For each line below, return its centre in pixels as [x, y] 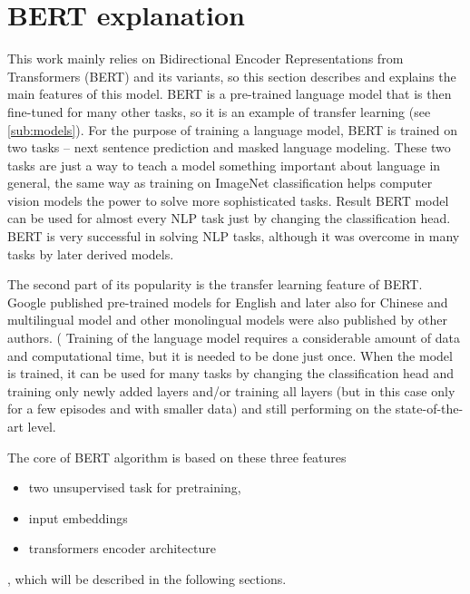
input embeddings [78, 517]
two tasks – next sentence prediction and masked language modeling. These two [229, 147]
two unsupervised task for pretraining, [135, 487]
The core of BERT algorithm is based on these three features [177, 457]
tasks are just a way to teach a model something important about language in [224, 165]
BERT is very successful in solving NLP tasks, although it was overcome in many [234, 236]
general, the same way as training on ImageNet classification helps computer [220, 183]
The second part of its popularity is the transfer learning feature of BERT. [215, 284]
